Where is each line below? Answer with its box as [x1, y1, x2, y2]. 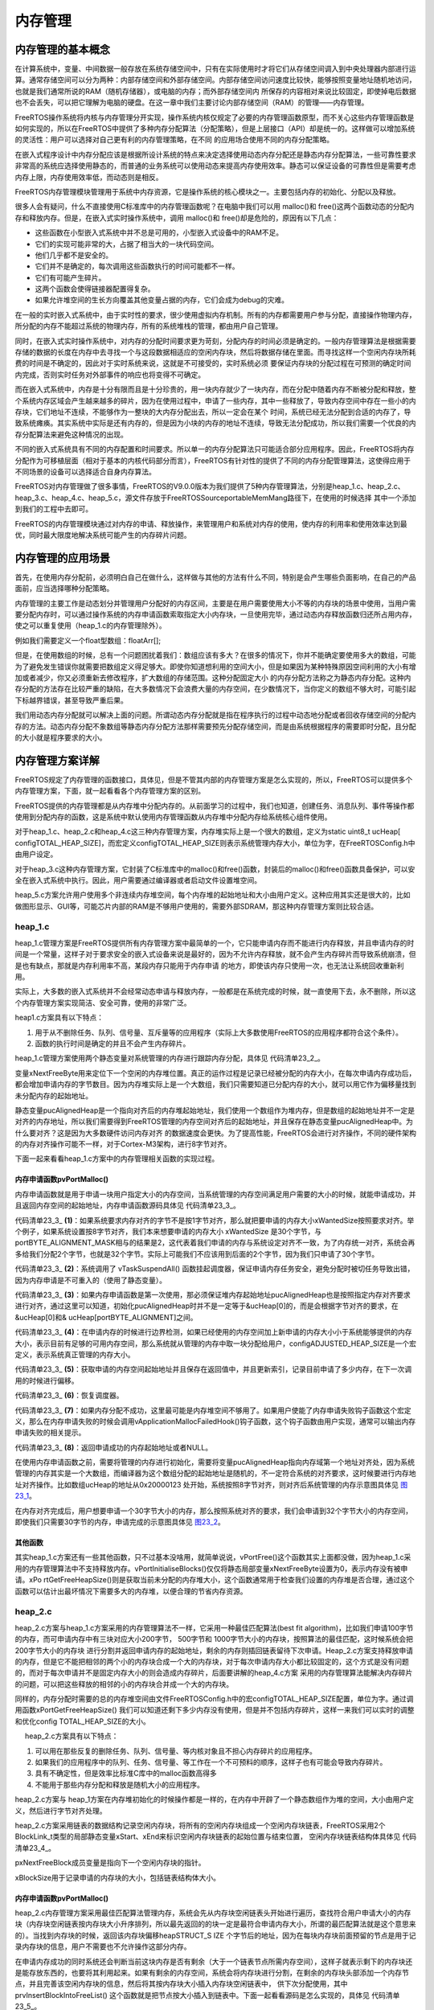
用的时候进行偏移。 [14, 1376, 79, 1385]
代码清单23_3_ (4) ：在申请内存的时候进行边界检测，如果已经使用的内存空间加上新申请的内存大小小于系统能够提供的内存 [14, 1327, 412, 1337]
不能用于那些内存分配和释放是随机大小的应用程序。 [35, 1779, 204, 1789]
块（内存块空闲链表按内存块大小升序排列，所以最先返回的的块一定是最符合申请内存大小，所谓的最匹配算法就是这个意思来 [14, 1919, 416, 1929]
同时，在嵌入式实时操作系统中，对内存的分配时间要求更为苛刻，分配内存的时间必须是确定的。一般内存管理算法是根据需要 [14, 336, 416, 346]
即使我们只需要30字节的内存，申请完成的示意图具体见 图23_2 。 [14, 1517, 225, 1527]
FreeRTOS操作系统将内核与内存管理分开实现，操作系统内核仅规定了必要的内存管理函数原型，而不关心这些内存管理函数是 [14, 113, 415, 122]
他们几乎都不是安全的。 [35, 250, 113, 260]
